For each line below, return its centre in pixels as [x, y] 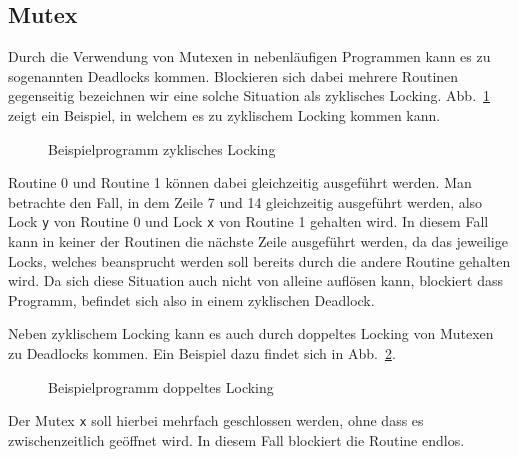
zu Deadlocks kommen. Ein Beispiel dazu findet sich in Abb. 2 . [202, 352]
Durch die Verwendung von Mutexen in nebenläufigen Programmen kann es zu [249, 56]
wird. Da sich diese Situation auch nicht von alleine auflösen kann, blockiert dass [255, 280]
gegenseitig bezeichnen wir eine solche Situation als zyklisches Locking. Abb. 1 [249, 95]
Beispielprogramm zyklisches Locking [162, 148]
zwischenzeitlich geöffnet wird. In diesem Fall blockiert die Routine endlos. [236, 439]
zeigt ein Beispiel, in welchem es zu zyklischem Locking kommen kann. [224, 114]
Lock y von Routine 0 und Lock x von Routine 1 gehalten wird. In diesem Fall [248, 221]
